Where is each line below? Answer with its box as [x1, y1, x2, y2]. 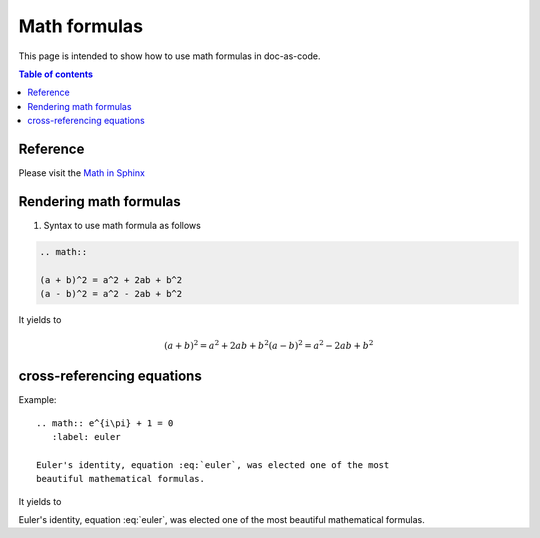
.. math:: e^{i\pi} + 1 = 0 [36, 417, 174, 429]
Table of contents [18, 68, 94, 80]
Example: [18, 394, 57, 406]
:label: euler [51, 431, 121, 443]
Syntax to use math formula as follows [43, 219, 202, 231]
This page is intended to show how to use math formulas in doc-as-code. [18, 50, 321, 62]
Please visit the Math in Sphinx [18, 167, 145, 179]
